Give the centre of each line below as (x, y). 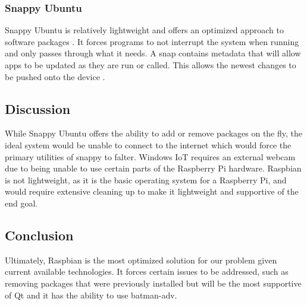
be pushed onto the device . (55, 76)
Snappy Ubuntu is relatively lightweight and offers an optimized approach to (144, 30)
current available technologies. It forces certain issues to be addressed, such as (147, 271)
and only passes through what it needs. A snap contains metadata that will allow (153, 53)
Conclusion (39, 235)
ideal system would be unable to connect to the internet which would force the (148, 144)
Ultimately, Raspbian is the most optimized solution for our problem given (141, 260)
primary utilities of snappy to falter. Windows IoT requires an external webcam (150, 156)
